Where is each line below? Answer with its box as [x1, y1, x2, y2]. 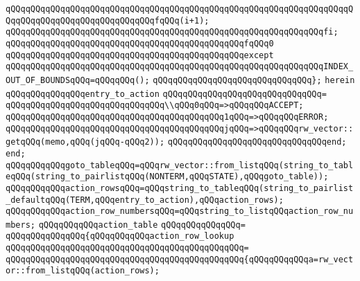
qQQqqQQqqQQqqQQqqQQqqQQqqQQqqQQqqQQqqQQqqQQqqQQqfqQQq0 [6, 38, 274, 48]
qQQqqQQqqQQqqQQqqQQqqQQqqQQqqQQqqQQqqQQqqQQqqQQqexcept [6, 50, 274, 60]
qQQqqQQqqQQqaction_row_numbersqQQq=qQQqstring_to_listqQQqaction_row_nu [6, 206, 354, 217]
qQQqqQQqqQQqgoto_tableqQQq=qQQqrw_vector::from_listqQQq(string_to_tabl [6, 160, 354, 170]
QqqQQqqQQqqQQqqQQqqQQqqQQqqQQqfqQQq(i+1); [6, 15, 209, 26]
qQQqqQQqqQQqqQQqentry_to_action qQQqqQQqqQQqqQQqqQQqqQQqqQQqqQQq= [6, 89, 327, 99]
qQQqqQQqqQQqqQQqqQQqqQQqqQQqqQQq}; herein [153, 75, 355, 85]
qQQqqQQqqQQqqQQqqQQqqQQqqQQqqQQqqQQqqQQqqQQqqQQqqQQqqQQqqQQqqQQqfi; [6, 27, 338, 37]
